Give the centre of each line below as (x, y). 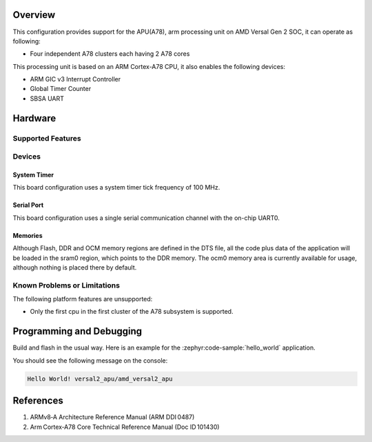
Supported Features (47, 138)
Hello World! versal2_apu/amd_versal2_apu (100, 379)
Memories (28, 235)
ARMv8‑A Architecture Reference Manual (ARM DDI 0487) (112, 417)
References (38, 401)
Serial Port (28, 205)
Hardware (34, 118)
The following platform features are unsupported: (83, 299)
